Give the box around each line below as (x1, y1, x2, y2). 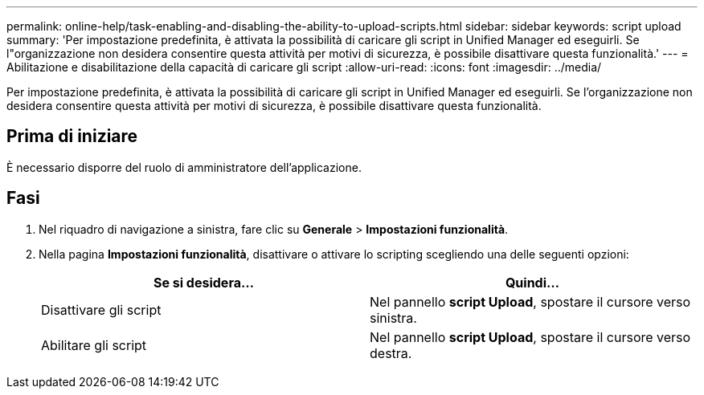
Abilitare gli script (41, 336, 147, 353)
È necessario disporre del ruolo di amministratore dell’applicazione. (6, 160, 362, 174)
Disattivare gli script (41, 301, 162, 318)
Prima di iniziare (6, 126, 138, 147)
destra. (370, 344, 412, 361)
